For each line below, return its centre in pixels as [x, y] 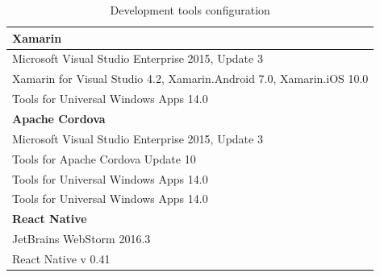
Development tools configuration [190, 10]
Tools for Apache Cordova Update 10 [104, 158]
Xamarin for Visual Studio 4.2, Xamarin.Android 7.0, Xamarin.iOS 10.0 [190, 79]
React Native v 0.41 [61, 258]
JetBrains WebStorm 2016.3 [81, 239]
